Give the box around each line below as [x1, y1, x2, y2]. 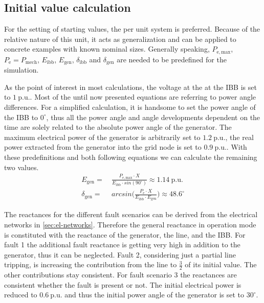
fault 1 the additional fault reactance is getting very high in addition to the [4, 239, 240, 250]
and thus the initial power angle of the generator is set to [64, 289, 245, 300]
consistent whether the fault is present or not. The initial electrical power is [4, 279, 241, 290]
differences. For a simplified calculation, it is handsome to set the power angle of [4, 102, 256, 112]
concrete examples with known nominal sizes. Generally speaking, [4, 43, 210, 54]
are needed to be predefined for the [117, 54, 227, 64]
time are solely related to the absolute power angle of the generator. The [4, 122, 232, 132]
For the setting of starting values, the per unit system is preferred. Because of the [4, 24, 260, 34]
